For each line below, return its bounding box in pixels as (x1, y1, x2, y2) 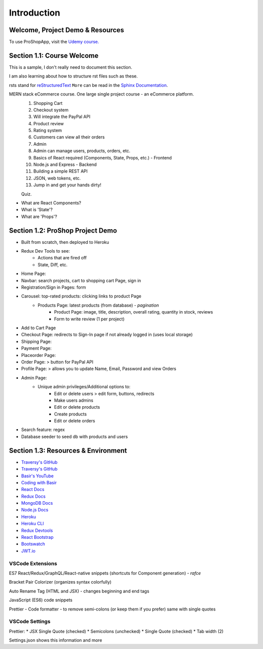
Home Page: (21, 271, 46, 276)
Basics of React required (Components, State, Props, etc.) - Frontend (33, 155, 172, 160)
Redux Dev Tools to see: (21, 248, 70, 254)
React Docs (21, 487, 45, 492)
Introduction (9, 7, 60, 18)
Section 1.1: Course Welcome (9, 51, 99, 59)
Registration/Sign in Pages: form (21, 284, 86, 290)
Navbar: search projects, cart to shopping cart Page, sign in (21, 277, 141, 283)
